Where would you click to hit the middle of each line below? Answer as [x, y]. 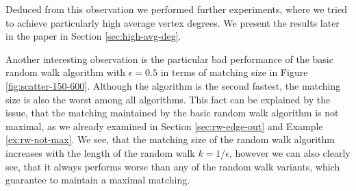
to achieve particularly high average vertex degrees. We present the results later [173, 22]
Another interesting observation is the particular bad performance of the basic [169, 59]
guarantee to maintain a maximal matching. [98, 180]
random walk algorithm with [66, 72]
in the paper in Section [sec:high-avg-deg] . [93, 36]
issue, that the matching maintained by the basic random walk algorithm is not [172, 113]
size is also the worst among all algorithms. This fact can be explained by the [168, 99]
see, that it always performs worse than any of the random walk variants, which [173, 166]
